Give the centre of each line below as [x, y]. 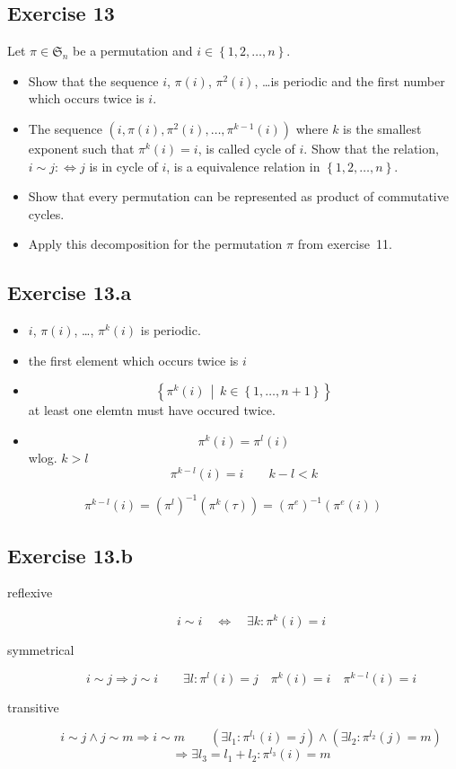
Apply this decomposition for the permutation [155, 244]
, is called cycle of [246, 148]
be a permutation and [133, 51]
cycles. [46, 213]
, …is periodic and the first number [350, 80]
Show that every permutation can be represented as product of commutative [238, 196]
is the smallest [382, 128]
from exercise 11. [345, 244]
